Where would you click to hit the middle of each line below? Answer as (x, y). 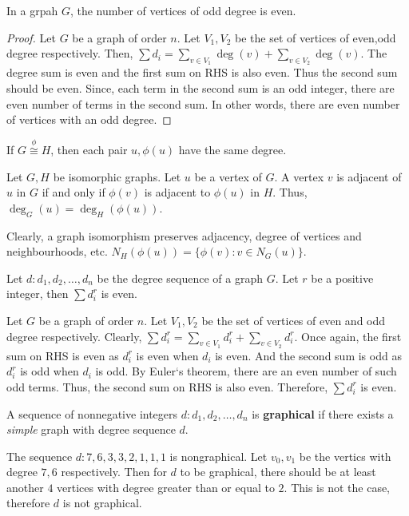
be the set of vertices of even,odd (316, 37)
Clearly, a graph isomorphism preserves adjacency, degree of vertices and (184, 235)
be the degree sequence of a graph (180, 278)
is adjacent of (369, 176)
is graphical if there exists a (323, 413)
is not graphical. (102, 503)
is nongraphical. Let (218, 456)
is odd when (50, 371)
